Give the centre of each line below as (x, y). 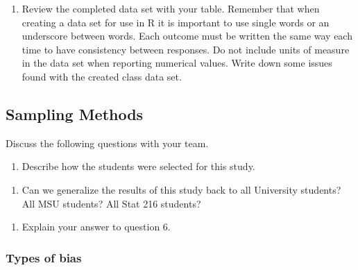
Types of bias (44, 257)
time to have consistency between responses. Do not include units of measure (186, 49)
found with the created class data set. (102, 76)
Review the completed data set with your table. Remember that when (171, 8)
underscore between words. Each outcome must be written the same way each (187, 36)
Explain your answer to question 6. (96, 227)
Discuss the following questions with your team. (107, 143)
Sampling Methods (75, 113)
